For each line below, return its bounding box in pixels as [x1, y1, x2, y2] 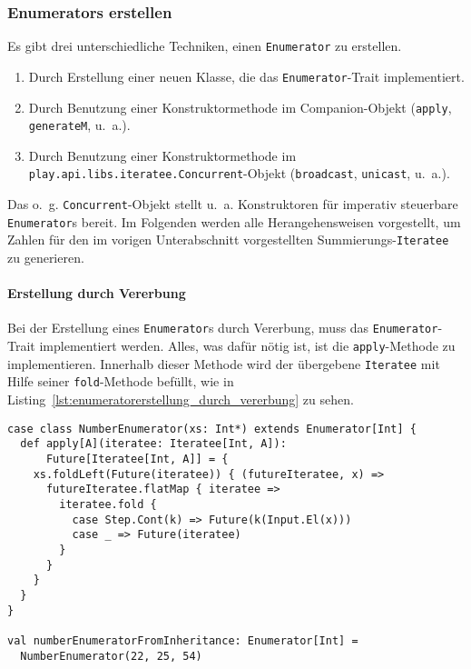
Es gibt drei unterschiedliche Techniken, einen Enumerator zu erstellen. [7, 36, 402, 55]
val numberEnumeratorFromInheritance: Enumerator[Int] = [7, 634, 358, 647]
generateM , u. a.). [28, 115, 131, 135]
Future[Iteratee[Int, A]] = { [45, 452, 229, 465]
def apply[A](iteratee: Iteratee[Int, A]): [20, 437, 287, 451]
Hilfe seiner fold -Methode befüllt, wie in [7, 372, 234, 391]
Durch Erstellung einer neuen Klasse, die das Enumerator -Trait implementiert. [28, 66, 465, 85]
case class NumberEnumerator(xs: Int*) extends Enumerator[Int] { [7, 422, 417, 435]
